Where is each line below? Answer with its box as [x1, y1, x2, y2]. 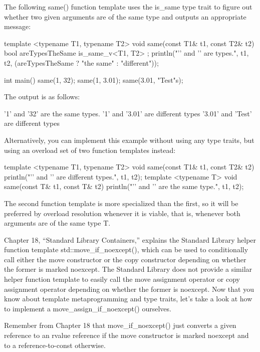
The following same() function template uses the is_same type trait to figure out [4, 2, 252, 12]
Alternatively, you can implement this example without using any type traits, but [4, 134, 254, 145]
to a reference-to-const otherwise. [4, 339, 106, 350]
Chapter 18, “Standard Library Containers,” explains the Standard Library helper [4, 234, 256, 245]
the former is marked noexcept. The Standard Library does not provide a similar [4, 264, 252, 274]
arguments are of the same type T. [4, 218, 111, 228]
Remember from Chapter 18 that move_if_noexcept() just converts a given [4, 320, 236, 330]
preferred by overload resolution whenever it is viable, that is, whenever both [4, 208, 240, 218]
